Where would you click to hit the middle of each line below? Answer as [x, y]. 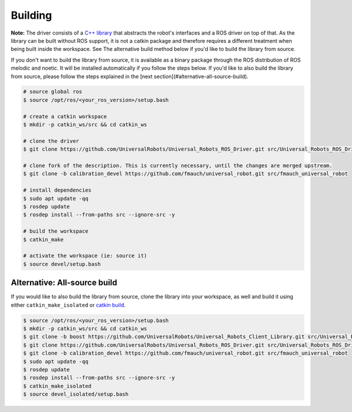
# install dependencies [57, 190]
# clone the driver [51, 141]
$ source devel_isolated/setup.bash [76, 394]
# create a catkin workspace [65, 116]
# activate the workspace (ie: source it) [85, 256]
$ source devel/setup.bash [62, 264]
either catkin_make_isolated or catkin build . [68, 305]
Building [31, 15]
